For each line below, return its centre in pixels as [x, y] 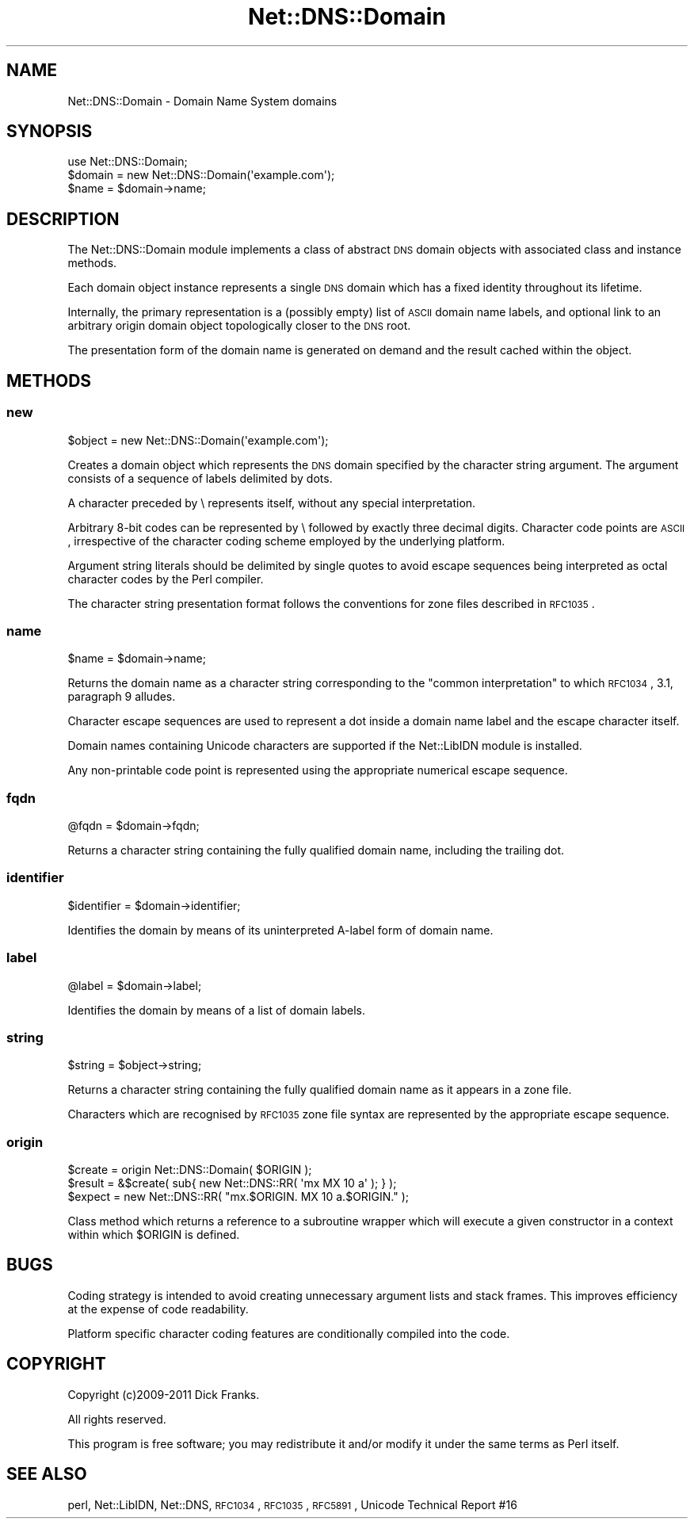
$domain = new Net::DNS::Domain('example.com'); [201, 175]
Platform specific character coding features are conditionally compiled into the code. [289, 1333]
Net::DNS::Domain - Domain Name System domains [202, 101]
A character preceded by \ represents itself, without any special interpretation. [272, 503]
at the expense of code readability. [158, 1309]
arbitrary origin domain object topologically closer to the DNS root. [239, 326]
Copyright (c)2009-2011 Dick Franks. [164, 1394]
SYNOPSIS [50, 132]
